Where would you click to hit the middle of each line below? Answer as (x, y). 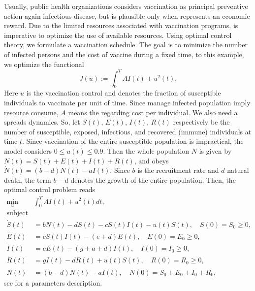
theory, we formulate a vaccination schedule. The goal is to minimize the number (126, 45)
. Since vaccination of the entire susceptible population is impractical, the (133, 141)
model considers (28, 151)
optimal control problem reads (49, 189)
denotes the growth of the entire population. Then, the (153, 179)
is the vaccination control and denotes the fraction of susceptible (124, 93)
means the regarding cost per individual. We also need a (153, 112)
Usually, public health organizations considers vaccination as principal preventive (126, 6)
